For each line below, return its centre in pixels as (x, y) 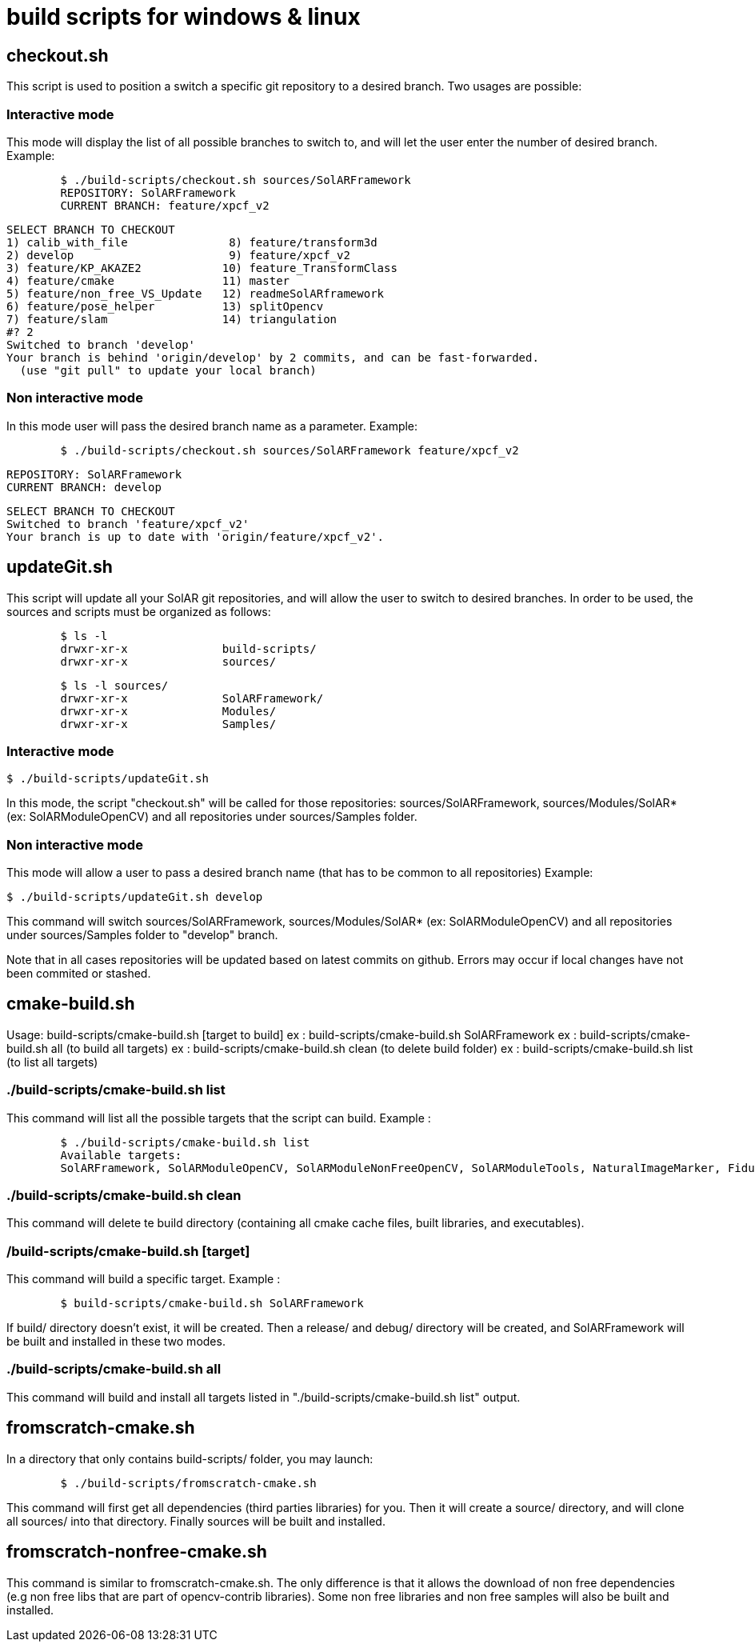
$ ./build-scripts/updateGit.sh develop (135, 897)
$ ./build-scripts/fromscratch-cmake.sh (188, 1483)
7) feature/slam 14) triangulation (172, 319)
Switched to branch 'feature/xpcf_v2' (128, 524)
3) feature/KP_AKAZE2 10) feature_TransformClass (202, 268)
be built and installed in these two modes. (116, 1342)
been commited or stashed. (79, 974)
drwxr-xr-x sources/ (168, 661)
